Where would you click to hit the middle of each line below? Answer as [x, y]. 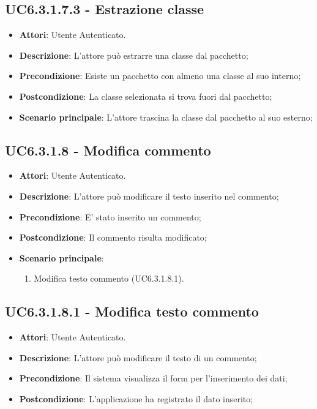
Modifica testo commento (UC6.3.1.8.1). [109, 278]
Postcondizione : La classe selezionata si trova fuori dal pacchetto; [146, 96]
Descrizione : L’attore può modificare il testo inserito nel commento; [149, 196]
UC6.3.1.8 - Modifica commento [108, 150]
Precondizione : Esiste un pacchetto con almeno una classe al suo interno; [160, 76]
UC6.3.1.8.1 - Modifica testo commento [132, 311]
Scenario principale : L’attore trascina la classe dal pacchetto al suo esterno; [166, 117]
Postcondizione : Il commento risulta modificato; [113, 237]
